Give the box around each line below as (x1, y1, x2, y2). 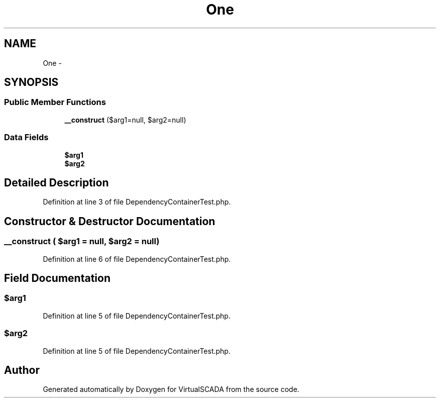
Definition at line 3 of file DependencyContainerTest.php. (43, 197, 231, 207)
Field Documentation (4, 272, 111, 285)
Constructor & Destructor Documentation (4, 215, 215, 228)
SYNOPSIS (4, 76, 59, 89)
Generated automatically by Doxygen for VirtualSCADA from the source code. (43, 385, 299, 394)
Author (4, 364, 40, 377)
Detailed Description (4, 176, 109, 189)
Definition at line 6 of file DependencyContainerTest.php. (43, 254, 231, 263)
